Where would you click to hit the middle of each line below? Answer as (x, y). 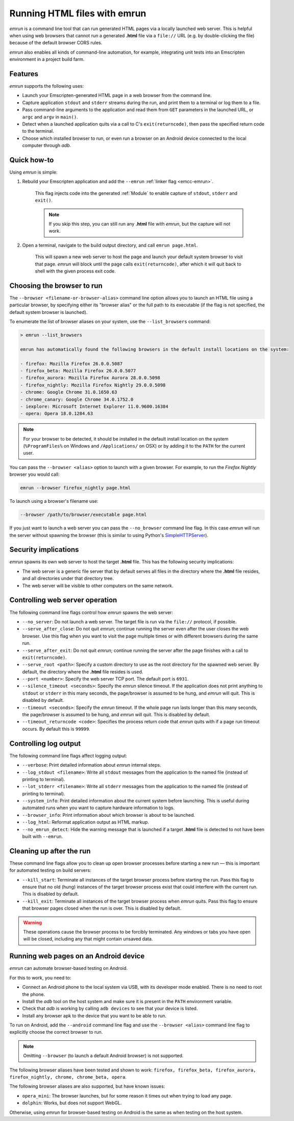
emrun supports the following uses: (47, 86)
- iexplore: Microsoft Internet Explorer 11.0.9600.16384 (94, 406)
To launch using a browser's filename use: (54, 501)
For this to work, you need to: (40, 978)
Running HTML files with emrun (78, 13)
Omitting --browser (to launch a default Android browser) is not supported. (103, 1056)
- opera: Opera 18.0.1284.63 (57, 414)
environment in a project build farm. (47, 59)
